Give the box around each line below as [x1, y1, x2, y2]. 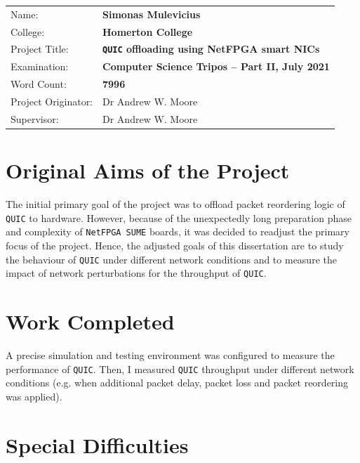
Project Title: [11, 41, 69, 56]
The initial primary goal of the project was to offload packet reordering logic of [6, 197, 345, 211]
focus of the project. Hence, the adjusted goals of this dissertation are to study [6, 238, 344, 252]
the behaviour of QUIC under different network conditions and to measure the [6, 252, 337, 266]
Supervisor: [11, 111, 59, 126]
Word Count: [11, 77, 67, 91]
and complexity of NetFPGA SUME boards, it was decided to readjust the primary [6, 224, 349, 239]
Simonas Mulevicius [102, 6, 201, 21]
